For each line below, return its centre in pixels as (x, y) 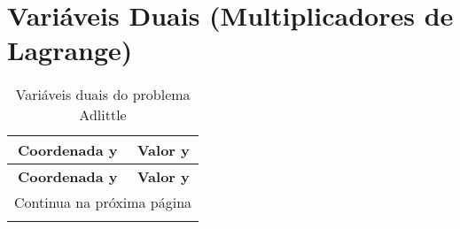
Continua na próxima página (103, 202)
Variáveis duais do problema (103, 95)
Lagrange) (70, 50)
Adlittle (103, 115)
